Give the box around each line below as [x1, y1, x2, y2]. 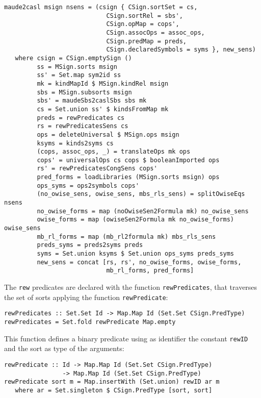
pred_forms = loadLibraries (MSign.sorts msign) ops [37, 173, 220, 181]
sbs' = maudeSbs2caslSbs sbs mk [37, 97, 147, 105]
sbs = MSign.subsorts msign [37, 88, 132, 96]
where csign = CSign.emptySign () [15, 54, 132, 62]
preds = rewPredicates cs [37, 114, 125, 121]
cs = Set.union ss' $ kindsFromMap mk [37, 105, 169, 113]
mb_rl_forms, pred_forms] [106, 267, 194, 275]
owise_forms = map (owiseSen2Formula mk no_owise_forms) [37, 216, 234, 223]
